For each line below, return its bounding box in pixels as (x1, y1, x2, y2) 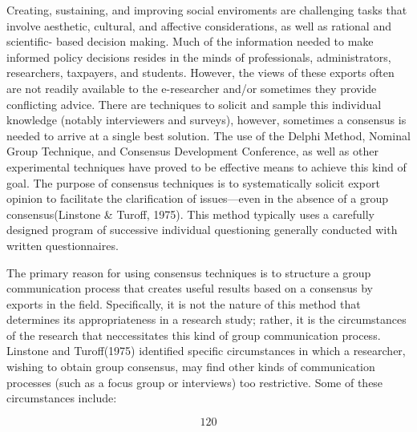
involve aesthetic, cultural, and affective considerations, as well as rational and (6, 17, 391, 34)
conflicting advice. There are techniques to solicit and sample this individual (6, 95, 382, 112)
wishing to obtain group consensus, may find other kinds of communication (6, 358, 375, 375)
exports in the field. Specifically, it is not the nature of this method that (6, 295, 361, 312)
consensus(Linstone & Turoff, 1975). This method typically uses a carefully (6, 205, 374, 222)
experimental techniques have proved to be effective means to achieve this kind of (6, 158, 407, 175)
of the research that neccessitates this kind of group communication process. (6, 326, 381, 343)
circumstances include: (6, 390, 117, 406)
